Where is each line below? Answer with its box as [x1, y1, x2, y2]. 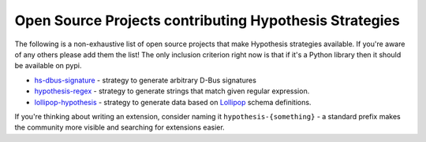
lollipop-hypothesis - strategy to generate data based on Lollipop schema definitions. [34, 97, 312, 107]
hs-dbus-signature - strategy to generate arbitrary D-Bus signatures [34, 75, 256, 85]
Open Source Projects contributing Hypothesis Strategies [14, 12, 400, 29]
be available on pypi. [14, 61, 82, 71]
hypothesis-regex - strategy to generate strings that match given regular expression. [34, 86, 310, 96]
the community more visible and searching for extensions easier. [14, 122, 225, 133]
